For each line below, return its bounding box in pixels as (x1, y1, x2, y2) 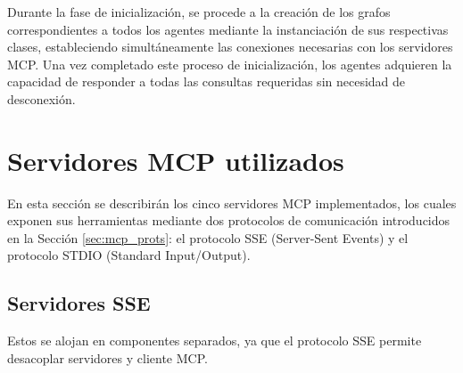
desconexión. (7, 89, 76, 108)
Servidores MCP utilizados (7, 142, 344, 178)
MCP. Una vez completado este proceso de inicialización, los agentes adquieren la (7, 54, 452, 73)
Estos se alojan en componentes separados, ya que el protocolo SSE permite (7, 331, 422, 350)
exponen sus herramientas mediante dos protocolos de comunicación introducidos (7, 211, 451, 230)
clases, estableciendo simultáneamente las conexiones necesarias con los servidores (7, 37, 453, 56)
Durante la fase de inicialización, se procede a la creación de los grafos (7, 3, 391, 20)
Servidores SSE (7, 289, 151, 317)
